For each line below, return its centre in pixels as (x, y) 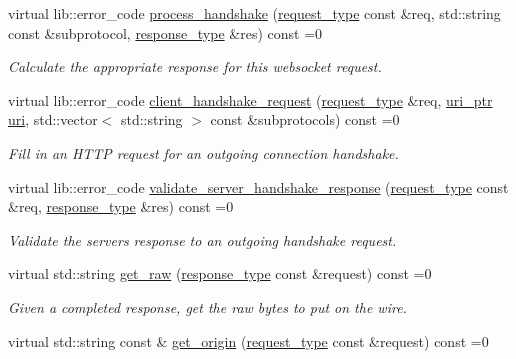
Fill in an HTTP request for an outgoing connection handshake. (203, 152)
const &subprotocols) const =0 (305, 119)
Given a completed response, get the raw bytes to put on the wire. (207, 306)
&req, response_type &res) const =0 (121, 206)
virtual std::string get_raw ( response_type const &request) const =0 (220, 273)
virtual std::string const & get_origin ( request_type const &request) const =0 (248, 340)
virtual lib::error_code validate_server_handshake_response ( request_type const (258, 186)
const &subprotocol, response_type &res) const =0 (165, 32)
